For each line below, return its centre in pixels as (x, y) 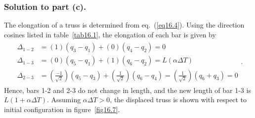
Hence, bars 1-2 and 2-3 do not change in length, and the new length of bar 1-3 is (127, 90)
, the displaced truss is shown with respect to (178, 100)
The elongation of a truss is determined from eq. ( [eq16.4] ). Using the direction (124, 25)
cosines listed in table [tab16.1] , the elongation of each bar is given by (110, 34)
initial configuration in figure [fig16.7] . (62, 109)
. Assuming (64, 100)
